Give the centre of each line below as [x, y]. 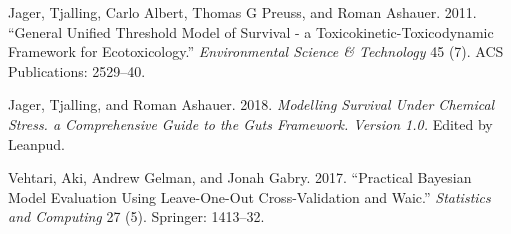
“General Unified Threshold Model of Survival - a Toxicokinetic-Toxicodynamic [251, 31]
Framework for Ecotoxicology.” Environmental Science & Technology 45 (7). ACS [256, 51]
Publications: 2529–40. [77, 70]
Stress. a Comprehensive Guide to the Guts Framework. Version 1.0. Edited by [250, 123]
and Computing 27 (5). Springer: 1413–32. [136, 216]
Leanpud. [36, 143]
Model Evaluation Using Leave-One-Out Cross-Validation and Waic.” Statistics [249, 196]
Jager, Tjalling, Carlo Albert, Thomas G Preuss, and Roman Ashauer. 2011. [242, 12]
